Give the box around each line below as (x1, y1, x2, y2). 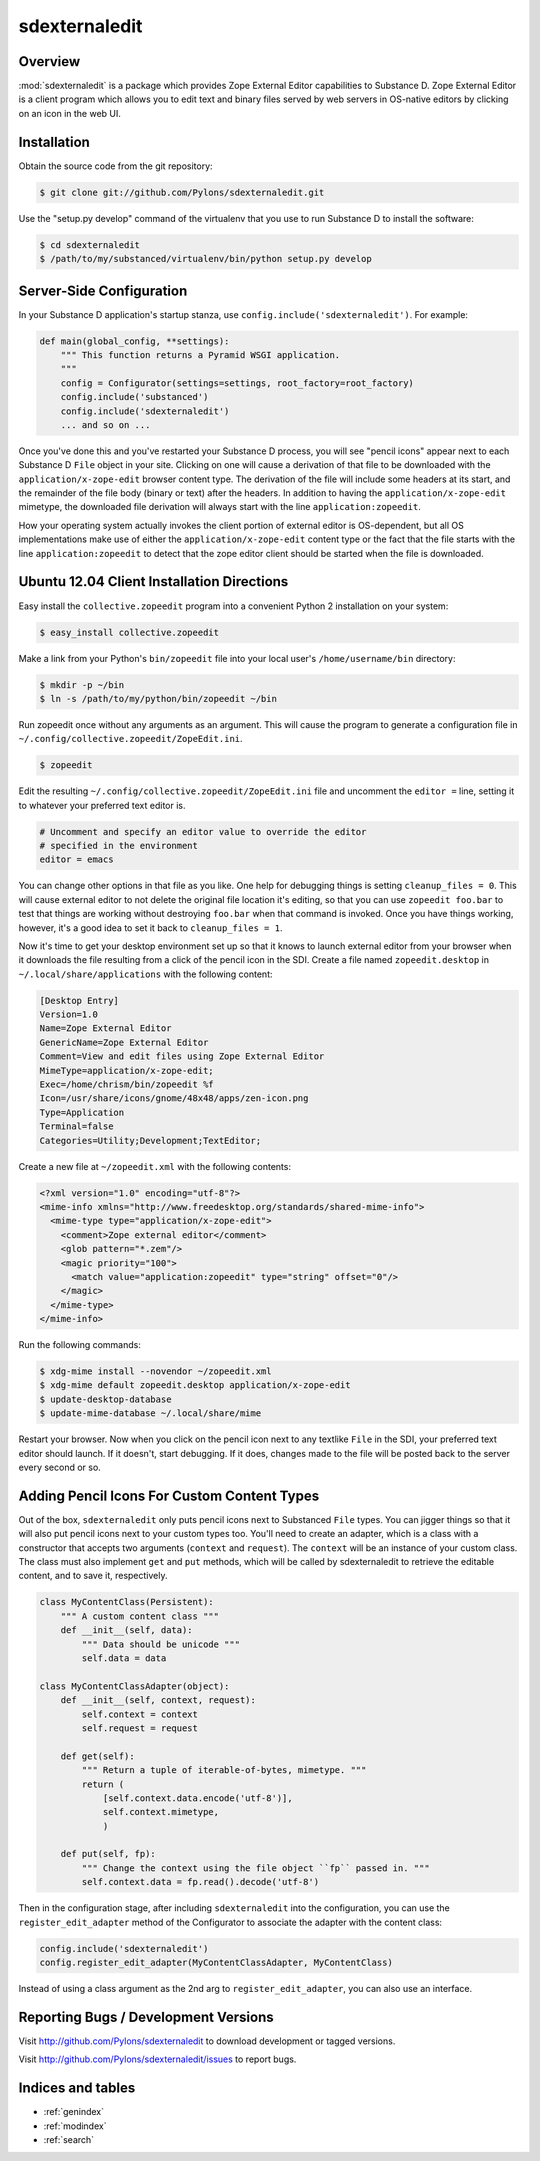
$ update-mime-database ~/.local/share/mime (39, 1408, 262, 1419)
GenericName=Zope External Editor (39, 1036, 209, 1048)
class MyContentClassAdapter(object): (39, 1680, 230, 1692)
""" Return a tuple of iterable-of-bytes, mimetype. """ (81, 1765, 367, 1776)
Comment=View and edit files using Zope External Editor (39, 1051, 325, 1062)
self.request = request (81, 1722, 199, 1734)
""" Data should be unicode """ (81, 1638, 240, 1650)
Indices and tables (18, 2080, 136, 2097)
